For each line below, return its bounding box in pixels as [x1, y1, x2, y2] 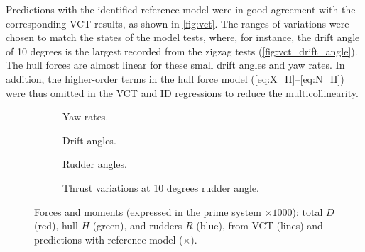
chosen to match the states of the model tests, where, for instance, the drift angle [6, 30, 360, 45]
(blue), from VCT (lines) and [196, 218, 323, 233]
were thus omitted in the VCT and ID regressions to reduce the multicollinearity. [6, 85, 359, 100]
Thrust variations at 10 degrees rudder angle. [62, 180, 259, 195]
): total [292, 204, 323, 219]
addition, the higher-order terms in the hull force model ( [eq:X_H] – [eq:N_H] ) [6, 71, 344, 86]
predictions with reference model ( [34, 231, 183, 246]
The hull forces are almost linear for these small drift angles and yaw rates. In [6, 57, 345, 72]
